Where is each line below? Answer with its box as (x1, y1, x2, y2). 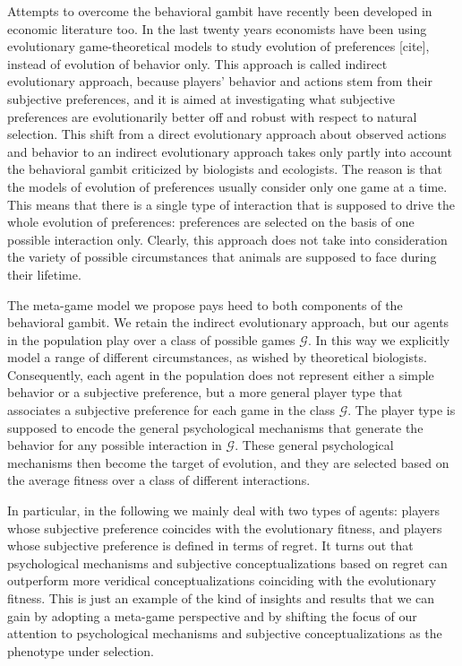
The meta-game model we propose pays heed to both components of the (7, 295, 403, 314)
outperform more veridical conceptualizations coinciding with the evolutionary (7, 571, 437, 590)
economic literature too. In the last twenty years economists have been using (7, 19, 427, 38)
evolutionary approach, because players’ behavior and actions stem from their (7, 72, 433, 91)
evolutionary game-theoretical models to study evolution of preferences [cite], (7, 37, 430, 56)
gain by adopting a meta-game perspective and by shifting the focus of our (7, 606, 417, 625)
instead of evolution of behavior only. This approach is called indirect (7, 54, 388, 73)
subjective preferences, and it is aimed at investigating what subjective (7, 89, 395, 108)
